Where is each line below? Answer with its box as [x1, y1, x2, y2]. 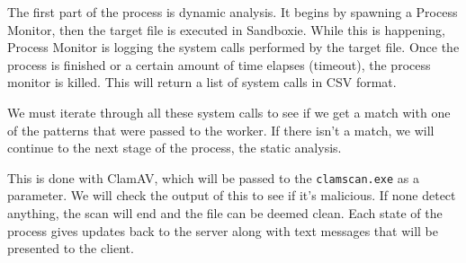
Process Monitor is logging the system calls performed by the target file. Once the [7, 38, 460, 57]
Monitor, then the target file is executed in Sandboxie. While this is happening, [7, 20, 445, 39]
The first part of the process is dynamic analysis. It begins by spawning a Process [7, 3, 458, 21]
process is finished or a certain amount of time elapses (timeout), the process [7, 55, 431, 74]
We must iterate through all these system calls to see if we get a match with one [7, 102, 451, 121]
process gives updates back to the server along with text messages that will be [7, 221, 438, 240]
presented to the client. [7, 239, 134, 258]
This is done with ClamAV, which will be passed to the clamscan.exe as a [7, 168, 420, 187]
